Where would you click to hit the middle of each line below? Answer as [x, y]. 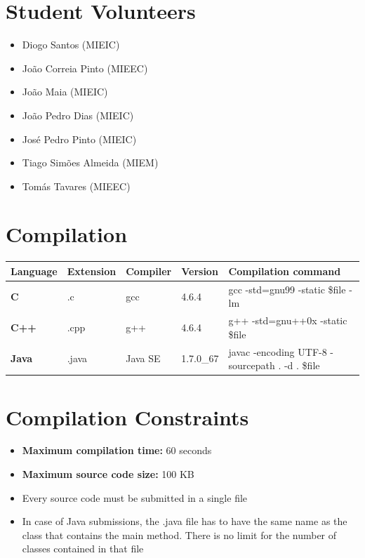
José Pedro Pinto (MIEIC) [79, 139]
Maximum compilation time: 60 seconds [117, 450]
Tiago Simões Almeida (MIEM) [90, 162]
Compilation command [285, 271]
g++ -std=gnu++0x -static [288, 320]
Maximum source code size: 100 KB [108, 474]
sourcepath [252, 365]
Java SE [143, 358]
